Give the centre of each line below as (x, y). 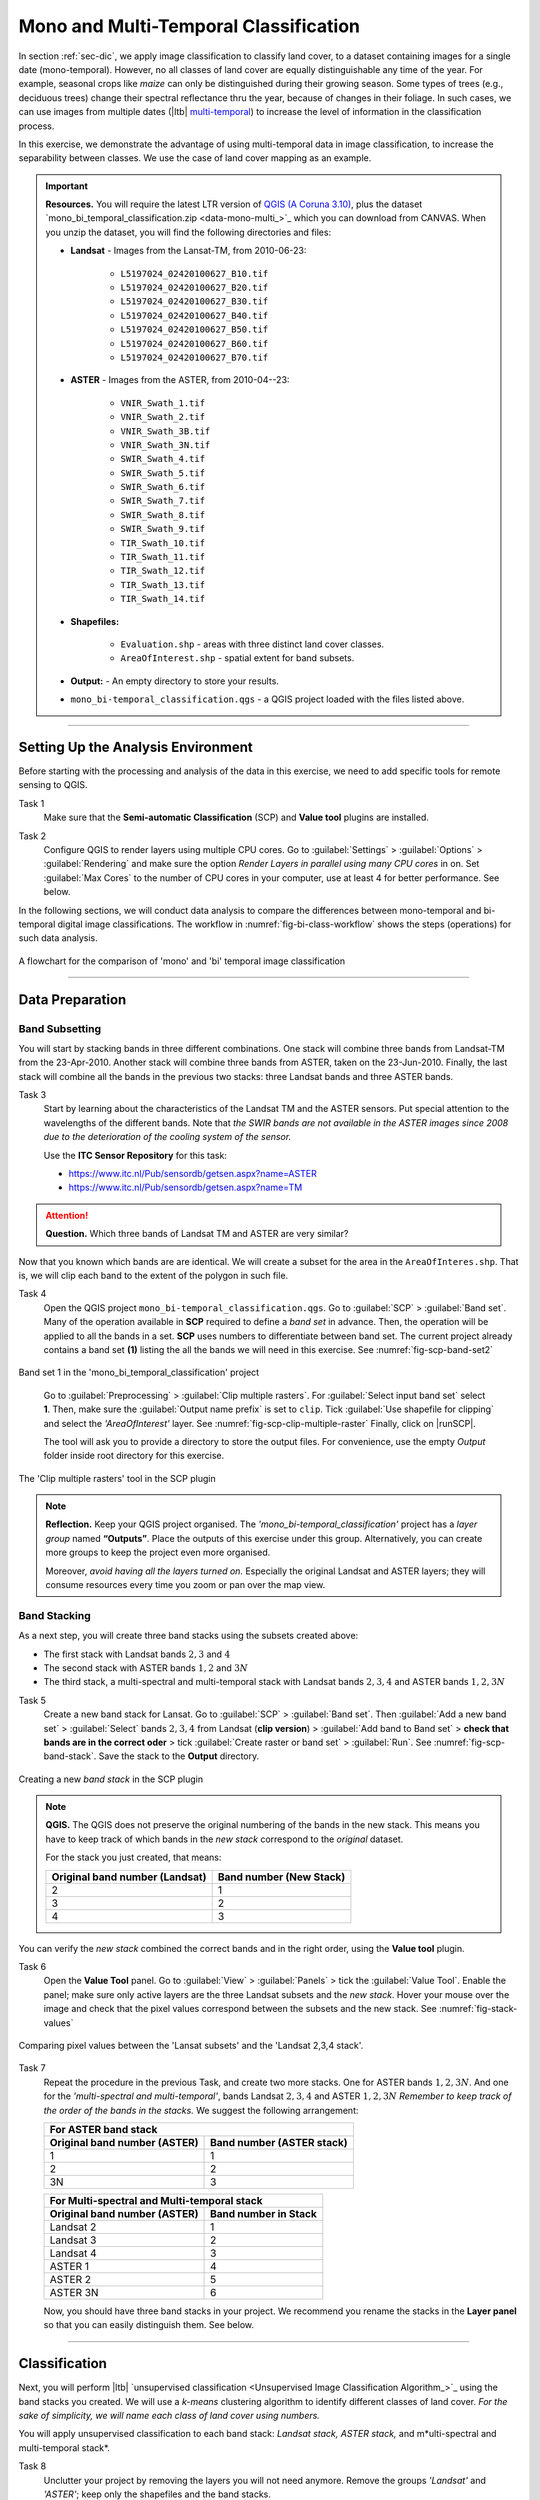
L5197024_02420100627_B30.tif (194, 301)
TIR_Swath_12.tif (162, 571)
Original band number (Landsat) (129, 1877)
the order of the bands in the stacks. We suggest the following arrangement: (201, 2110)
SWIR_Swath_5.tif (162, 473)
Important (67, 186)
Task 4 (32, 1294)
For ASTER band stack (103, 2129)
